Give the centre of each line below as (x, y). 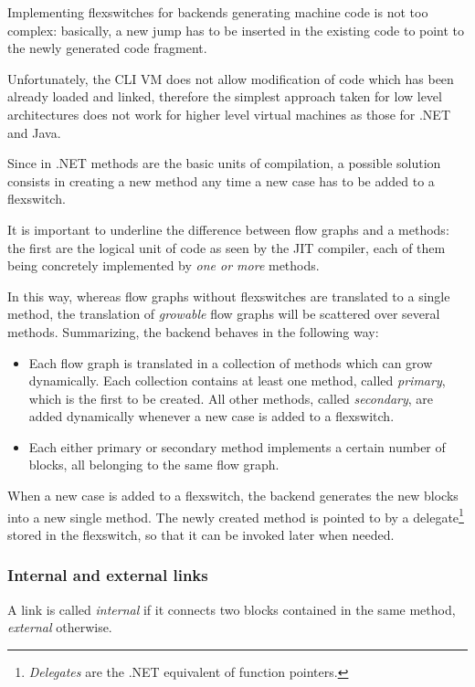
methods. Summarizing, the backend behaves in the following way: (193, 331)
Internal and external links (108, 575)
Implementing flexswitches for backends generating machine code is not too (218, 12)
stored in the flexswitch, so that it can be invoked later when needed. (201, 534)
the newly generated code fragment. (107, 48)
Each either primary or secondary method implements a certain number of (237, 446)
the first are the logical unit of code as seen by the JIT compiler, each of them (227, 247)
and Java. (34, 132)
